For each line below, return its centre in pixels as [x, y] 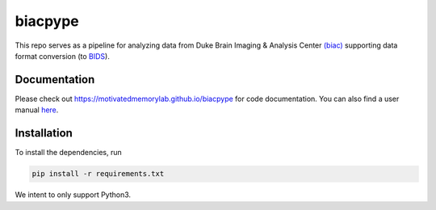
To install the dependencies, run [68, 153]
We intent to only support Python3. [73, 195]
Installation [44, 133]
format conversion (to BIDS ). [63, 56]
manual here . [37, 110]
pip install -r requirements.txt [98, 174]
